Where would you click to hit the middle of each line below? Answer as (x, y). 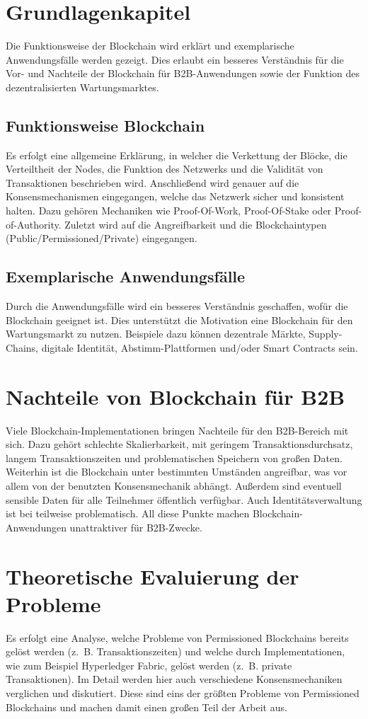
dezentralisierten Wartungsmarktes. (82, 87)
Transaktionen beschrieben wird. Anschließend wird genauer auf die (153, 182)
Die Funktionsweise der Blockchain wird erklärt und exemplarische (150, 46)
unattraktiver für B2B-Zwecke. (136, 527)
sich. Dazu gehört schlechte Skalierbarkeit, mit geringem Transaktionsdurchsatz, (179, 444)
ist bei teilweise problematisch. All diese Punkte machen (128, 513)
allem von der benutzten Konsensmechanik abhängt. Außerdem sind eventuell (174, 485)
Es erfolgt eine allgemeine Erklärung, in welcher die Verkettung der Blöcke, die (177, 155)
